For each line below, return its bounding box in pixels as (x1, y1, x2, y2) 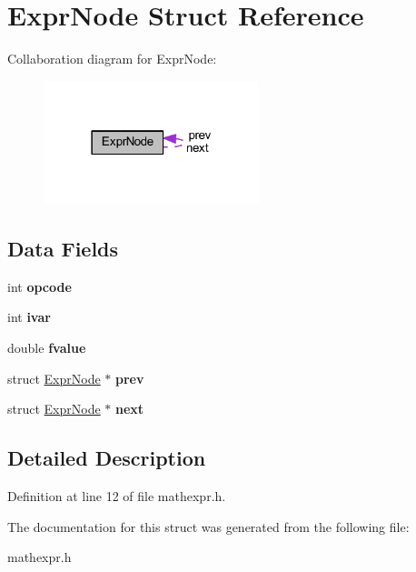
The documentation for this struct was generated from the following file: (7, 517, 410, 536)
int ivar (7, 307, 51, 326)
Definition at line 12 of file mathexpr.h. (7, 486, 226, 505)
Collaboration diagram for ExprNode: (7, 49, 217, 68)
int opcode (7, 276, 72, 296)
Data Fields (7, 234, 119, 262)
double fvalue (7, 337, 86, 356)
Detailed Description (7, 444, 206, 472)
